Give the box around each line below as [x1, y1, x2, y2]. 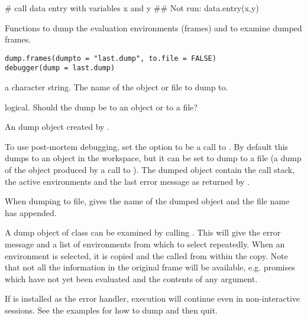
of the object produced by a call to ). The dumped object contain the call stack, [5, 164, 295, 176]
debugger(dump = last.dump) [5, 64, 115, 73]
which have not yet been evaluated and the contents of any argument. [5, 272, 258, 285]
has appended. [5, 206, 57, 218]
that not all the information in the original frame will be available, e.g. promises [5, 261, 295, 273]
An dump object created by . [5, 120, 109, 133]
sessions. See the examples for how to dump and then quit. [5, 304, 218, 316]
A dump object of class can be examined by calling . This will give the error [5, 226, 281, 239]
